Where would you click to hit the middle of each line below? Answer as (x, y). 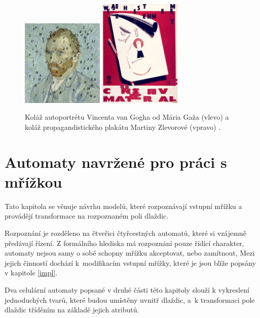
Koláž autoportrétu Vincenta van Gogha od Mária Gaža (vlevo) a (127, 117)
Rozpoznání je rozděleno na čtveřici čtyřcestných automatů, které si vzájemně (125, 233)
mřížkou (33, 181)
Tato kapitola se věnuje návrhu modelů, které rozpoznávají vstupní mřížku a (123, 206)
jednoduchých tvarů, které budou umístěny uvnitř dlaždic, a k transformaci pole (130, 299)
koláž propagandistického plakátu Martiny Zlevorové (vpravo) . (123, 127)
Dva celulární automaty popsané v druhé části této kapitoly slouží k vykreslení (127, 290)
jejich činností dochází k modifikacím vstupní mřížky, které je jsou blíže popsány (130, 262)
